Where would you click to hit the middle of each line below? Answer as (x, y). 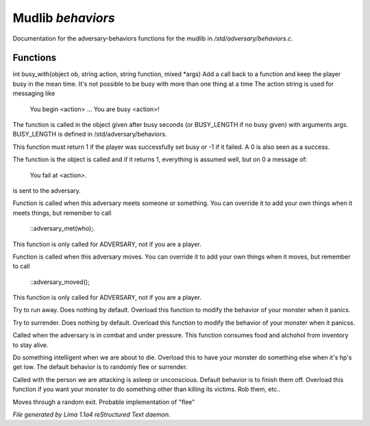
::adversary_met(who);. (62, 228)
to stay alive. (30, 345)
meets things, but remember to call (62, 213)
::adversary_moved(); (60, 282)
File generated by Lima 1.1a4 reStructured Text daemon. (91, 414)
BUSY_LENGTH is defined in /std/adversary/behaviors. (90, 134)
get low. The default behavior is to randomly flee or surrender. (100, 367)
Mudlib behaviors (64, 18)
